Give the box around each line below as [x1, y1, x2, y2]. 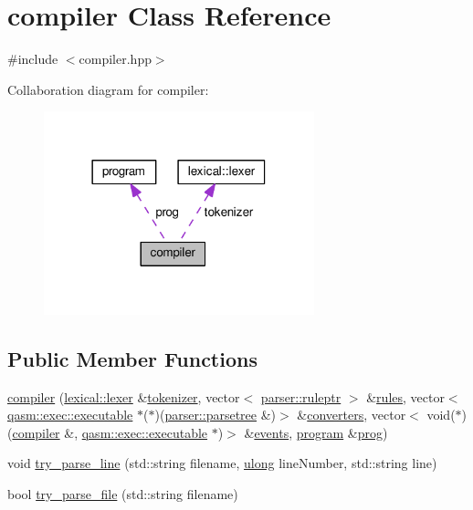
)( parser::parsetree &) [154, 405, 277, 424]
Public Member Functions [7, 344, 258, 372]
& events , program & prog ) [244, 422, 388, 442]
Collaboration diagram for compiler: [7, 79, 209, 99]
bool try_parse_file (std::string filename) [7, 484, 238, 503]
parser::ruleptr [260, 387, 342, 406]
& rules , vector [366, 387, 445, 406]
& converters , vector [297, 405, 406, 424]
